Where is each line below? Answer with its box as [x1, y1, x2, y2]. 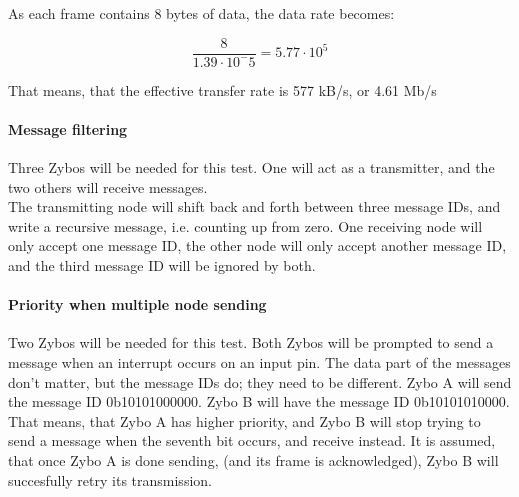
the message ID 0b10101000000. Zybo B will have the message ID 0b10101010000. [8, 391, 510, 412]
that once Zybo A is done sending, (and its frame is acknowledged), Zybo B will [8, 449, 499, 470]
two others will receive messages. [8, 176, 208, 197]
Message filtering [8, 118, 128, 139]
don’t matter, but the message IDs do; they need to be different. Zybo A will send [8, 371, 512, 392]
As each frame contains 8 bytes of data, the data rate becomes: [8, 3, 395, 23]
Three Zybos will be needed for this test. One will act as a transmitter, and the [8, 157, 495, 178]
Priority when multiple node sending [8, 294, 267, 315]
